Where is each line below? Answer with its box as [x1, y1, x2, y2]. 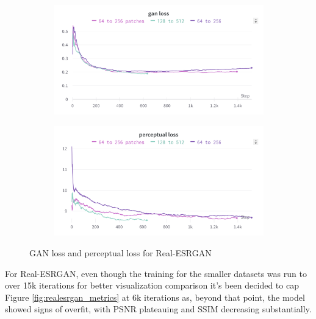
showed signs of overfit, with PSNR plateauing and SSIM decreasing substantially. [5, 303, 312, 315]
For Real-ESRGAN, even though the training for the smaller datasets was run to [5, 267, 307, 279]
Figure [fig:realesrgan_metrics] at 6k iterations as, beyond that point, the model [5, 290, 305, 303]
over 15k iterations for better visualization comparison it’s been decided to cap [5, 279, 299, 292]
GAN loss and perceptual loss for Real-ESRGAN [29, 246, 212, 259]
